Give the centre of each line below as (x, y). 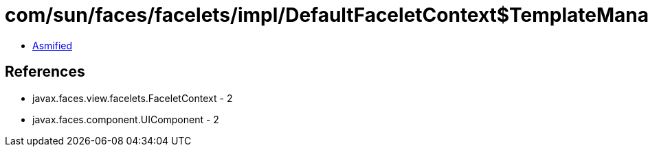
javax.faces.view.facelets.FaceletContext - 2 (133, 98)
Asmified (53, 45)
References (45, 72)
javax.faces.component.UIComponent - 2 (126, 119)
